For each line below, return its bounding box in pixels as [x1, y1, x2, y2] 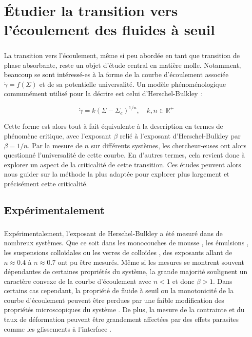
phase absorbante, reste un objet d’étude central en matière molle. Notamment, [4, 59, 241, 70]
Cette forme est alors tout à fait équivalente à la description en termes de [4, 121, 223, 131]
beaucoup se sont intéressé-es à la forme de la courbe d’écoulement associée [4, 69, 229, 79]
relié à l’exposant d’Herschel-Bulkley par [119, 131, 241, 140]
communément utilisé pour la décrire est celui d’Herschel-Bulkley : [4, 88, 202, 99]
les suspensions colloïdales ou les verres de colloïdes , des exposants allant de [4, 247, 233, 257]
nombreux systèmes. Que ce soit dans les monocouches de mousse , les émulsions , [4, 238, 249, 248]
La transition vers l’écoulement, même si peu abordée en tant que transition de [4, 50, 240, 60]
